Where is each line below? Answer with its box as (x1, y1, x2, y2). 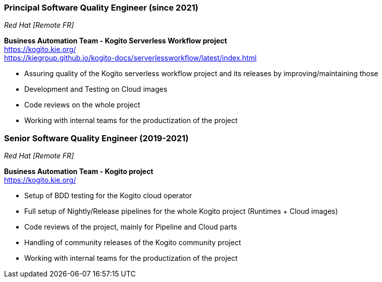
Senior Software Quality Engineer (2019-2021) (4, 133, 189, 143)
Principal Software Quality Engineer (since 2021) (4, 3, 198, 13)
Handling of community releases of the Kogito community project (24, 238, 241, 247)
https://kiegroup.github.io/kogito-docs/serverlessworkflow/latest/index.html (4, 53, 257, 63)
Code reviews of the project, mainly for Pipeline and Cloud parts (24, 222, 237, 232)
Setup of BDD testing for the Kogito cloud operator (24, 191, 192, 200)
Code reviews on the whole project (24, 100, 140, 109)
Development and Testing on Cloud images (24, 85, 168, 94)
